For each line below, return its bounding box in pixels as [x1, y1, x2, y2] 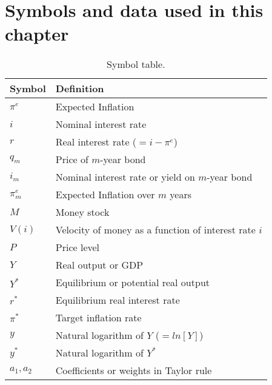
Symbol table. [107, 57, 165, 72]
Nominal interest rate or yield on [55, 170, 195, 184]
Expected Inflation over [55, 187, 155, 202]
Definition [55, 81, 104, 96]
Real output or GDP [55, 258, 144, 272]
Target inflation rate [55, 310, 142, 325]
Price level [55, 240, 100, 255]
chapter [5, 21, 69, 46]
